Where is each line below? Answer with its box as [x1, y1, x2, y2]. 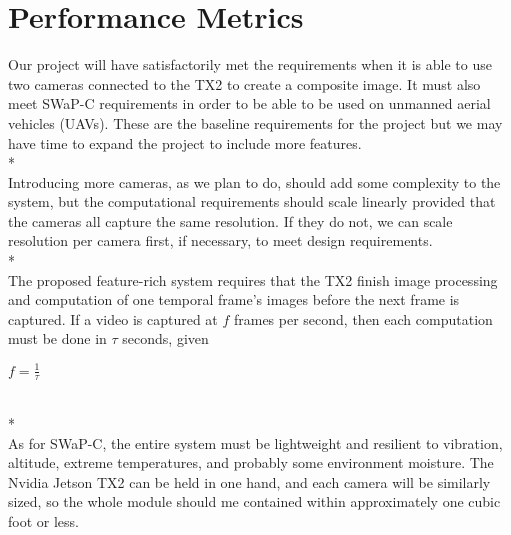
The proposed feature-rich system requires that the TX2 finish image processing [8, 269, 498, 290]
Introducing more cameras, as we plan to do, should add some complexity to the [8, 171, 501, 192]
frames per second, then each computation [233, 308, 493, 329]
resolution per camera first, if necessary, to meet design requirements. [8, 230, 433, 251]
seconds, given [122, 328, 209, 349]
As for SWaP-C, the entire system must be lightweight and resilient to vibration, [8, 432, 503, 453]
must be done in [8, 328, 107, 349]
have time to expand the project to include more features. [8, 132, 362, 153]
